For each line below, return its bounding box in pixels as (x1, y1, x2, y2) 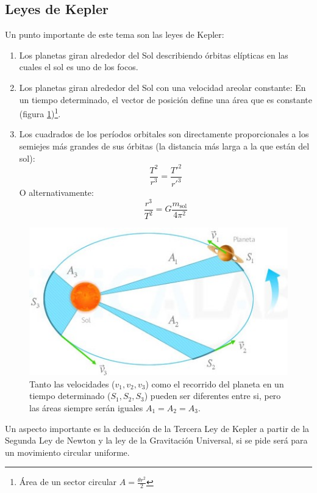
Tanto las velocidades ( (29, 377, 115, 390)
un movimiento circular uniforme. (5, 445, 130, 458)
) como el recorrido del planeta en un (145, 377, 284, 390)
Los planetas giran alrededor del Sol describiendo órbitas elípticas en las (19, 48, 288, 61)
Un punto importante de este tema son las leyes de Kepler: (5, 28, 224, 41)
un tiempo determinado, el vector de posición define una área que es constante (19, 93, 313, 106)
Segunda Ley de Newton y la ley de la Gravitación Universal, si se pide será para (5, 434, 308, 447)
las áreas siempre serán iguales (29, 401, 143, 414)
